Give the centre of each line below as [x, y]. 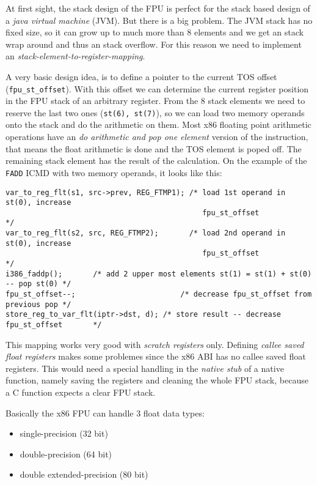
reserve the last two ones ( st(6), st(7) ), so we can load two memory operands [155, 112]
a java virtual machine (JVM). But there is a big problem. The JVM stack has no [159, 20]
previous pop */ [38, 304]
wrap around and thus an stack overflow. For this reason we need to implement [154, 44]
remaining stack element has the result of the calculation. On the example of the [156, 161]
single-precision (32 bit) [64, 433]
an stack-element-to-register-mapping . [75, 56]
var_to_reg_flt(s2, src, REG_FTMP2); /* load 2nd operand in [146, 233]
